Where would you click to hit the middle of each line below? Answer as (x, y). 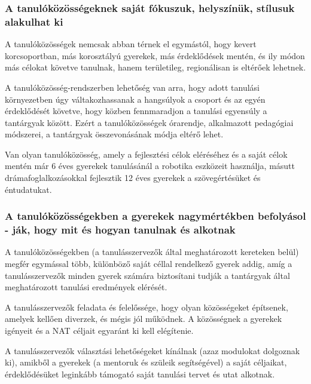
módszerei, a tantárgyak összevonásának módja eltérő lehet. (114, 134)
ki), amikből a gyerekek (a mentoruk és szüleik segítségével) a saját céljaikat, (146, 362)
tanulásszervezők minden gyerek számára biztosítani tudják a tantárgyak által (147, 275)
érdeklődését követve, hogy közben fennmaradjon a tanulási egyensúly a (136, 111)
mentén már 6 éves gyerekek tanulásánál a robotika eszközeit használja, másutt (150, 166)
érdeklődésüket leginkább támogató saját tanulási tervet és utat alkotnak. (140, 374)
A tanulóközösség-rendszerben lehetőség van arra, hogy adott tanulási (132, 87)
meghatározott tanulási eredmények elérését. (86, 287)
